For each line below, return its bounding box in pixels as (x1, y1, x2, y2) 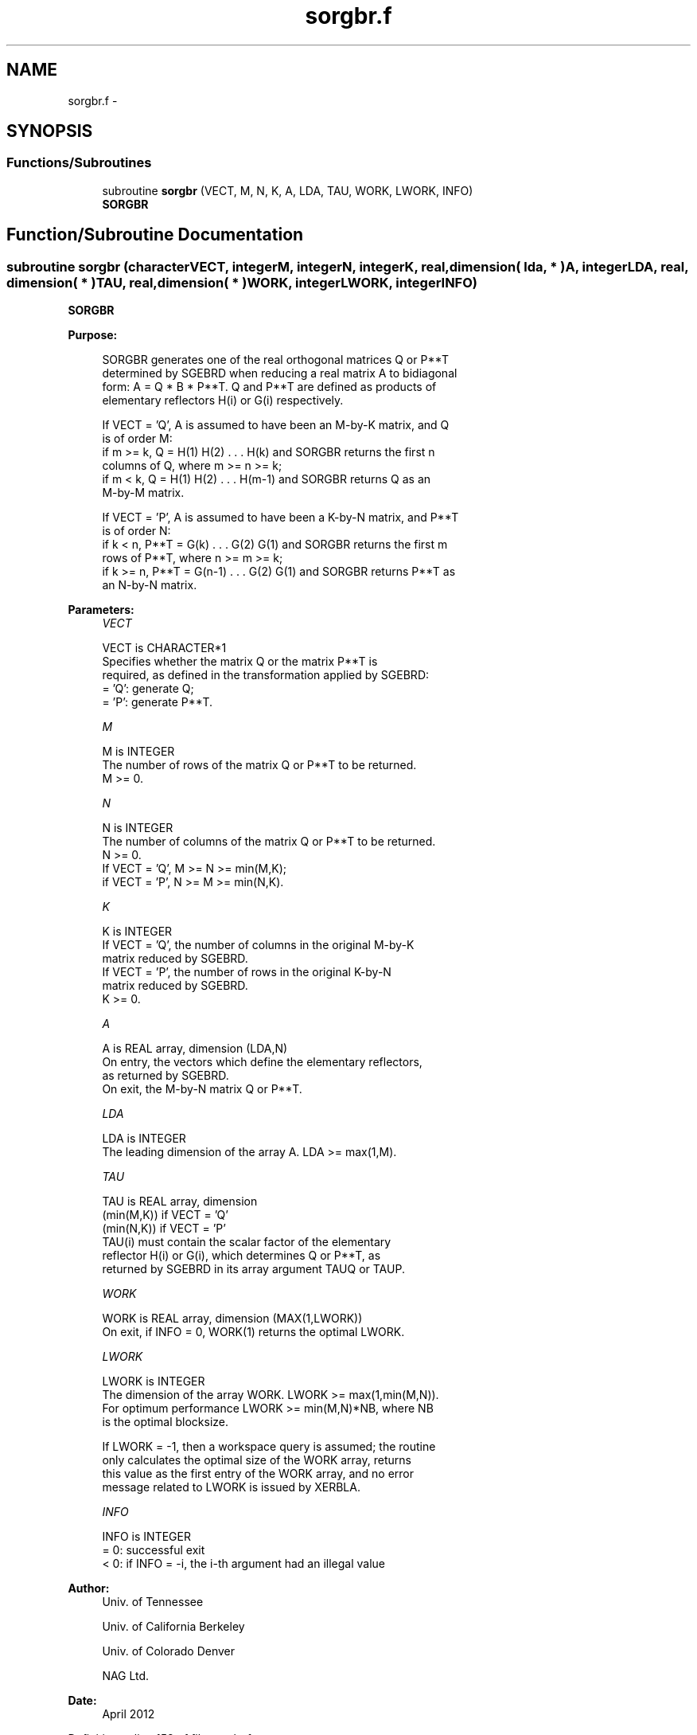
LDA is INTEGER (102, 1131, 186, 1146)
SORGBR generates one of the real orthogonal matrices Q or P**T (102, 353, 450, 367)
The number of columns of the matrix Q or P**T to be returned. (102, 834, 436, 849)
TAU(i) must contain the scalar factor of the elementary (102, 1235, 391, 1249)
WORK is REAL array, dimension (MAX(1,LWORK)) (102, 1311, 363, 1326)
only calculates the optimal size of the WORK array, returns (102, 1453, 411, 1467)
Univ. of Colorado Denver (102, 1644, 236, 1659)
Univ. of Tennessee (102, 1595, 204, 1609)
